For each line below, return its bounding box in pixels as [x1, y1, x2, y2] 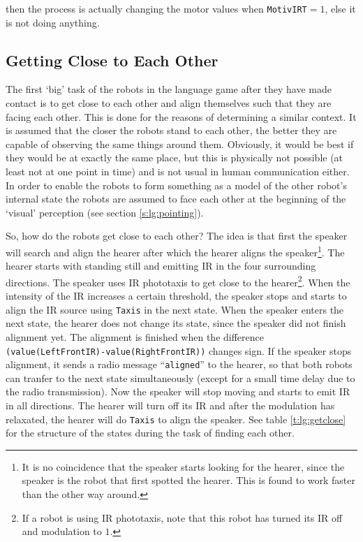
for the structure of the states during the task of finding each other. [6, 425, 295, 440]
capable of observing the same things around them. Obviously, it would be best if [6, 136, 354, 151]
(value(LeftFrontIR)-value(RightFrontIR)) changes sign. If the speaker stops [6, 343, 352, 358]
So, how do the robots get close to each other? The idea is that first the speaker [6, 228, 348, 243]
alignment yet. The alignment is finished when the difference [6, 329, 265, 344]
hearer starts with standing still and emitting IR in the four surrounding [6, 258, 316, 273]
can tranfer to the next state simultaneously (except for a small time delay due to [6, 370, 355, 385]
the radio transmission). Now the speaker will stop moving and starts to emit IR [6, 384, 350, 399]
